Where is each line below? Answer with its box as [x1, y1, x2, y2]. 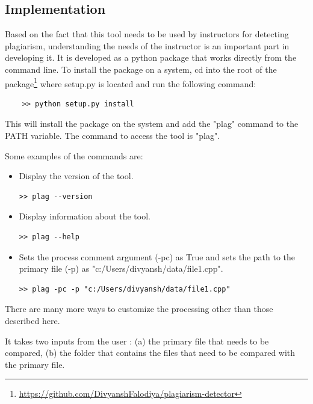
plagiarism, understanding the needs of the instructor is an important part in [5, 39, 290, 52]
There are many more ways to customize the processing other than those [5, 302, 273, 315]
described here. [5, 314, 60, 326]
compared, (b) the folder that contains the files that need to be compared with [5, 346, 296, 359]
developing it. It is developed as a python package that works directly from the [5, 51, 297, 64]
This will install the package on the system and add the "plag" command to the [5, 117, 299, 130]
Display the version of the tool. [19, 170, 134, 182]
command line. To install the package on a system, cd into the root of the [5, 63, 277, 75]
